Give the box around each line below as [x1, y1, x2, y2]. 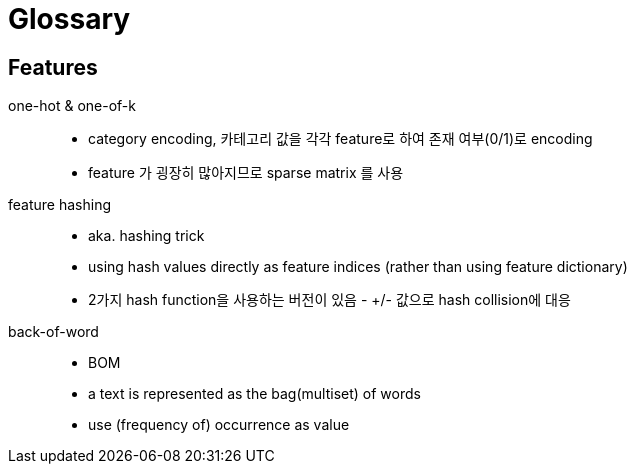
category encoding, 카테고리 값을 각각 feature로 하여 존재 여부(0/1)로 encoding [88, 130, 593, 148]
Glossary [8, 2, 131, 36]
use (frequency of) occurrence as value [88, 416, 350, 434]
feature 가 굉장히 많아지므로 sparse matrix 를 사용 [88, 164, 404, 182]
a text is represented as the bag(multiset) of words [88, 385, 421, 403]
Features [8, 54, 98, 80]
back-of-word [8, 323, 99, 341]
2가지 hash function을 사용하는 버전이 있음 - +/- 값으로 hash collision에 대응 [88, 291, 571, 309]
